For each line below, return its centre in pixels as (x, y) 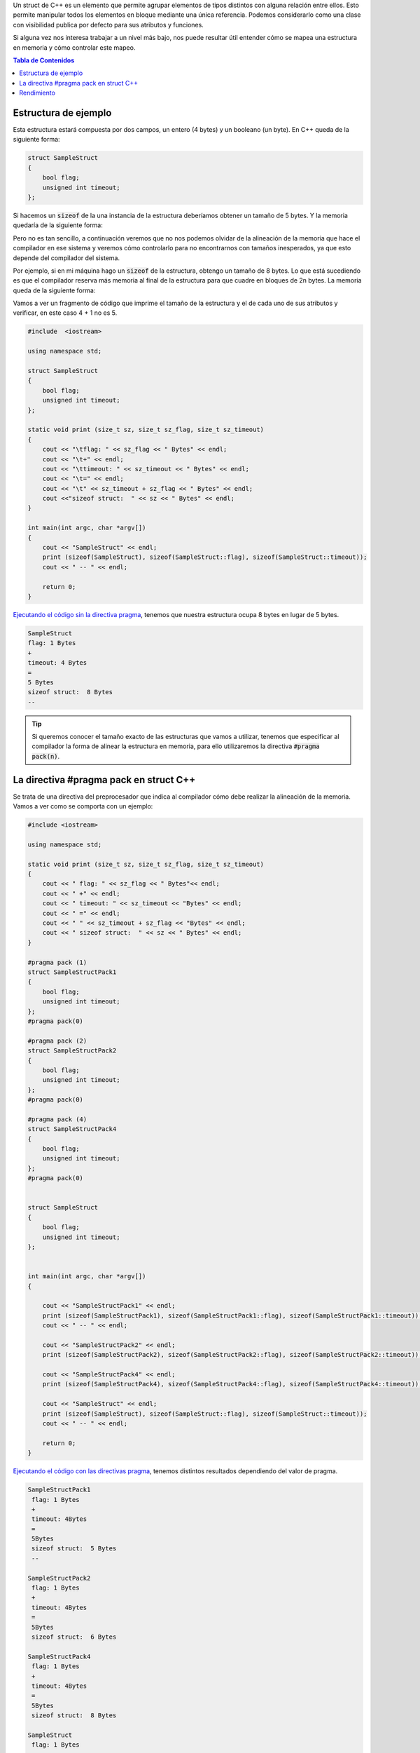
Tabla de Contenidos (44, 60)
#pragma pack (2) (57, 1041)
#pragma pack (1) (57, 962)
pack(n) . (46, 756)
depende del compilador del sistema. (66, 258)
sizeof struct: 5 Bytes (74, 1549)
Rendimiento (37, 93)
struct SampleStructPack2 (72, 1051)
